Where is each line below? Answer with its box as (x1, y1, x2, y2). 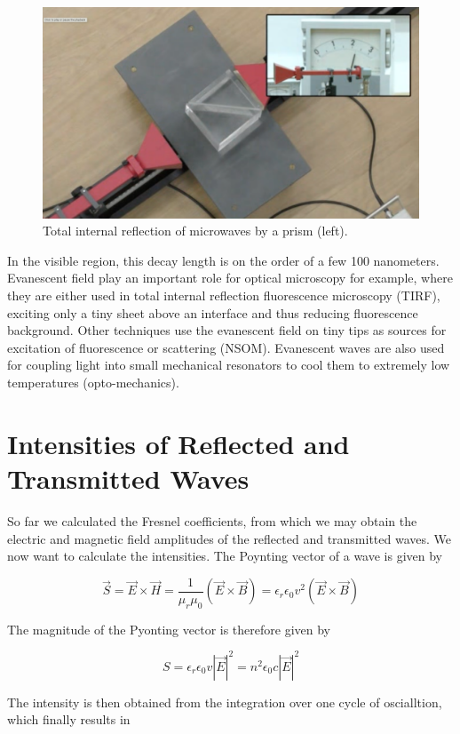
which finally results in (7, 710, 131, 729)
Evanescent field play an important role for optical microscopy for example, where (7, 268, 453, 287)
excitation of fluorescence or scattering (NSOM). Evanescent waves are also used (7, 338, 445, 356)
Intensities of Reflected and (7, 425, 350, 461)
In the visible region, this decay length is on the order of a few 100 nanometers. (7, 251, 440, 269)
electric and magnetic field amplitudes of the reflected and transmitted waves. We (7, 529, 452, 547)
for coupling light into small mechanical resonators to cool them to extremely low (7, 355, 450, 374)
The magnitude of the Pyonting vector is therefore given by (7, 619, 330, 638)
